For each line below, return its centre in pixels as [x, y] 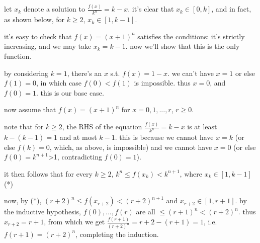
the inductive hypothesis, [43, 212]
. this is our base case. [70, 92]
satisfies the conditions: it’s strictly [191, 36]
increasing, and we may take [48, 46]
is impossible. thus [162, 83]
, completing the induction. [117, 234]
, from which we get [74, 221]
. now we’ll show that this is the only [183, 46]
